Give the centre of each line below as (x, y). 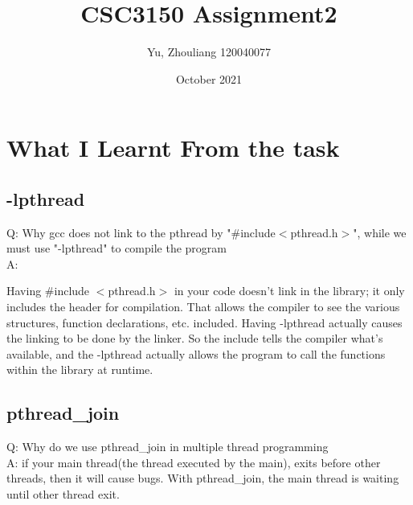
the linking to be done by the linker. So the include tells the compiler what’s (195, 338)
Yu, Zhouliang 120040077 (209, 52)
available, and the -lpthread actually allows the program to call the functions (196, 353)
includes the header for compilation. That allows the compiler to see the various (203, 307)
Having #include (48, 291)
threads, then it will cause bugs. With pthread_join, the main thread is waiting (203, 478)
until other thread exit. (63, 494)
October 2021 (209, 78)
